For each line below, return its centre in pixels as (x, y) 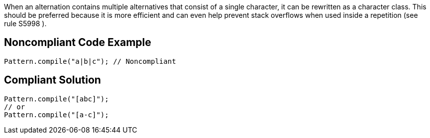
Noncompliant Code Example (78, 43)
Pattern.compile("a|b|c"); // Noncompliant (90, 61)
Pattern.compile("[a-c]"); (56, 115)
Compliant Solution (53, 80)
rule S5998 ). (25, 23)
